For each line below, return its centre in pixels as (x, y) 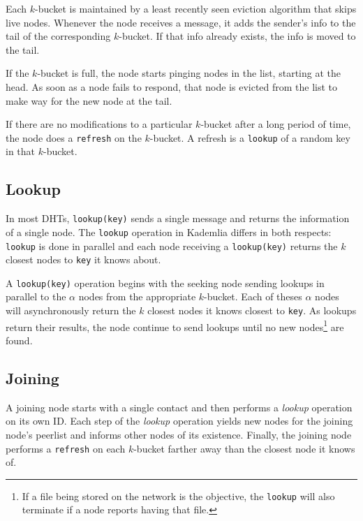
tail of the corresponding (58, 36)
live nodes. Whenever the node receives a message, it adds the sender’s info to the (181, 22)
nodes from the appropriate (137, 296)
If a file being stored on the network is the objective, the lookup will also (178, 496)
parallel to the (36, 296)
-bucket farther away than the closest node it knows (244, 448)
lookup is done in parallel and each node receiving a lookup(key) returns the (172, 245)
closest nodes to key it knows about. (83, 259)
